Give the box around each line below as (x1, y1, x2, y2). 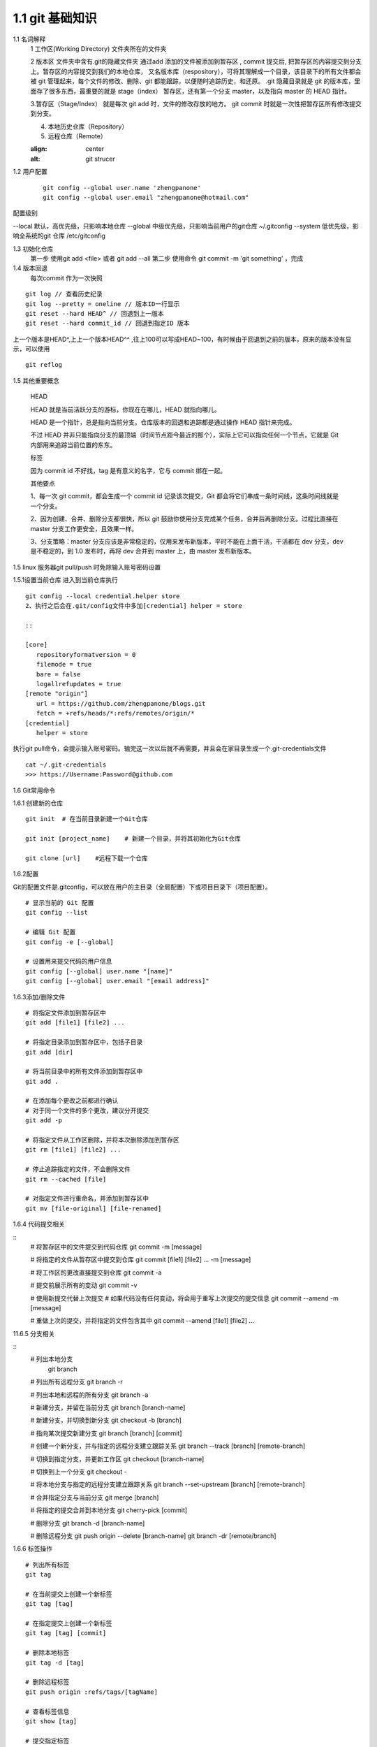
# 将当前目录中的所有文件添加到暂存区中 (25, 1068, 143, 1075)
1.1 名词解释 (13, 35, 46, 43)
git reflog (25, 361, 63, 369)
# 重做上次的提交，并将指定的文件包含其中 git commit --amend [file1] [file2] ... (30, 1317, 255, 1325)
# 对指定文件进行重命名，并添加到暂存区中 (25, 1195, 149, 1203)
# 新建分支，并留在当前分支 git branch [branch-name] (30, 1403, 186, 1412)
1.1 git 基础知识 (13, 10, 97, 26)
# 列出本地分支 (30, 1355, 73, 1363)
